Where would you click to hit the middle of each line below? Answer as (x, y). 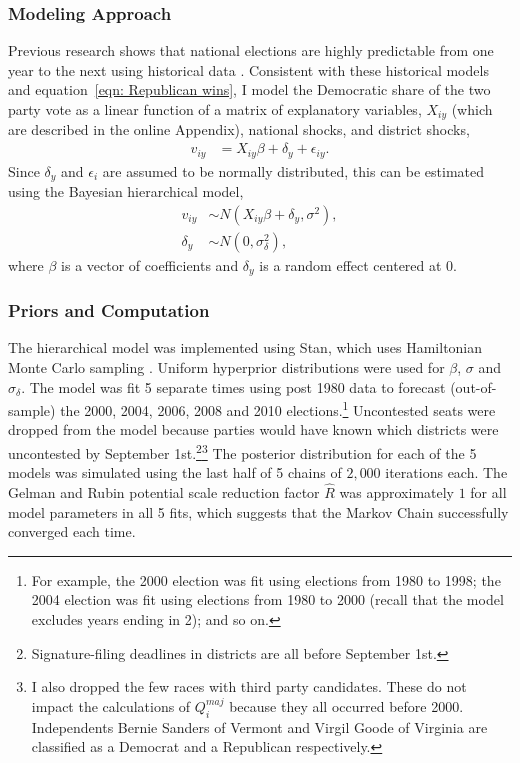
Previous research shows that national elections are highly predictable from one (251, 50)
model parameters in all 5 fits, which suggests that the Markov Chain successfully (258, 511)
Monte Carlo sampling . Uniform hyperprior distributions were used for (226, 366)
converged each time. (72, 531)
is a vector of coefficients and (150, 264)
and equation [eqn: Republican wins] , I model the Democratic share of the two (249, 89)
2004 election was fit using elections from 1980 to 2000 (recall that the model (267, 599)
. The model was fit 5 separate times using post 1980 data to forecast (233, 386)
